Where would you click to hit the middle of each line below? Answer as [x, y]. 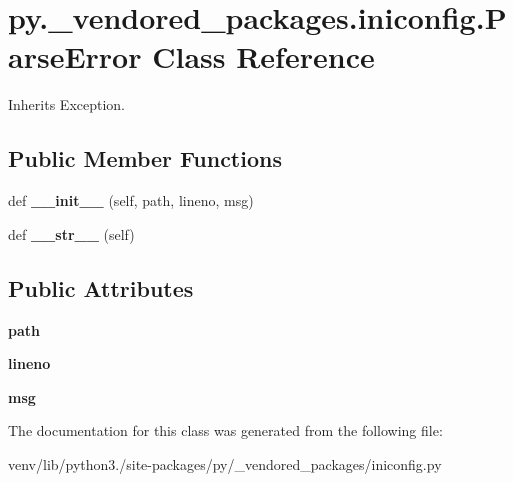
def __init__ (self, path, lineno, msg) [131, 200]
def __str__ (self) [71, 233]
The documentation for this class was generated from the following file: [225, 430]
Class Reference [263, 56]
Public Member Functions [145, 158]
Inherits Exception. [66, 104]
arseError [75, 56]
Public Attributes [101, 287]
